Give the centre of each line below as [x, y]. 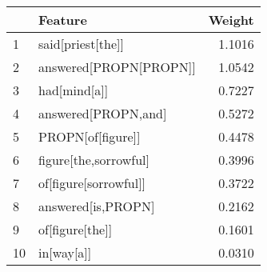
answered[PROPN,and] [103, 113]
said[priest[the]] [81, 44]
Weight [231, 20]
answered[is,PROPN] [97, 206]
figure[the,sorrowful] [94, 160]
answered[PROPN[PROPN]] [117, 67]
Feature [63, 20]
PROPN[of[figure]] [90, 136]
